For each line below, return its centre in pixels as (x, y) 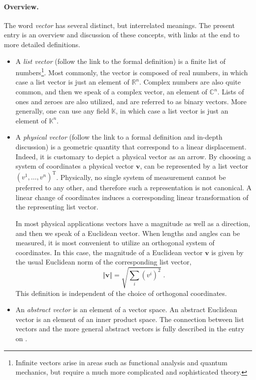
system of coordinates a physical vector (75, 166)
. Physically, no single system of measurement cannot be (141, 177)
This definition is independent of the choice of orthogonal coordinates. (121, 293)
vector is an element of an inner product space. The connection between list (130, 319)
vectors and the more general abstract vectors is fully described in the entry (130, 329)
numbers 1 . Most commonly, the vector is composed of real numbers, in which (132, 72)
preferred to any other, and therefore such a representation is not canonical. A (134, 188)
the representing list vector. (57, 207)
